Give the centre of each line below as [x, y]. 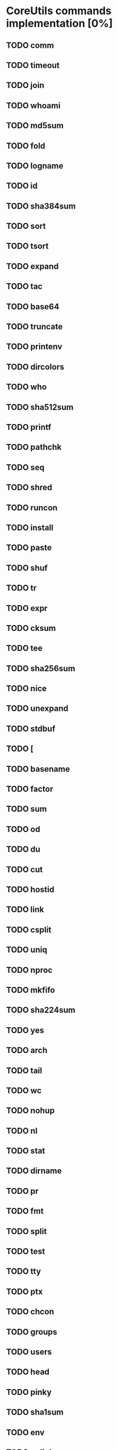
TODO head [28, 1372]
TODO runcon [32, 508]
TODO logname [35, 166]
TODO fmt [25, 1211]
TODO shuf [27, 568]
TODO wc [24, 1090]
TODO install [30, 527]
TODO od [23, 829]
